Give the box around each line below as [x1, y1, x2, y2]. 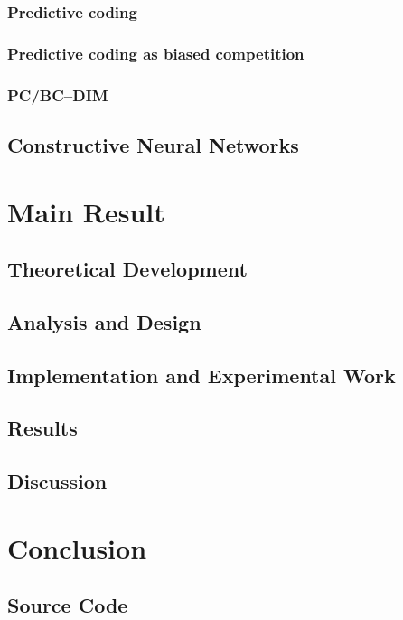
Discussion [7, 467, 108, 495]
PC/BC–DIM [7, 83, 108, 106]
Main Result [7, 193, 165, 230]
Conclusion [7, 529, 147, 566]
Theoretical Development [7, 255, 248, 283]
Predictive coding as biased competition [7, 42, 305, 64]
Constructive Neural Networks [7, 130, 299, 158]
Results [7, 414, 78, 442]
